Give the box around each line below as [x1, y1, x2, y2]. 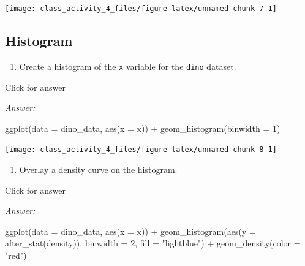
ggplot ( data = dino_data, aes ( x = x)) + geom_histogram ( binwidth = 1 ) [5, 121, 281, 134]
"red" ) [5, 248, 27, 261]
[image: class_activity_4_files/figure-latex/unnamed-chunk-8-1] [5, 145, 277, 154]
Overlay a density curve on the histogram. [19, 162, 178, 175]
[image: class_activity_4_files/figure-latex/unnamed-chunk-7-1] [5, 4, 277, 13]
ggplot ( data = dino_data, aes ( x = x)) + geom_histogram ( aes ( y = [5, 224, 256, 237]
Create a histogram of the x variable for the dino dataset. [19, 59, 236, 72]
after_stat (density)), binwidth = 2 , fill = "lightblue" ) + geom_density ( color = [5, 237, 301, 249]
